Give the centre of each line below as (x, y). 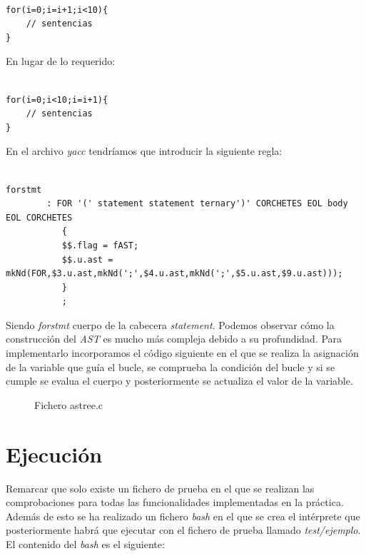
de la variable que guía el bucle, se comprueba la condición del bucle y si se (171, 367)
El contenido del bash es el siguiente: (85, 544)
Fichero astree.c (68, 404)
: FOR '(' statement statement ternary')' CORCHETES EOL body (197, 204)
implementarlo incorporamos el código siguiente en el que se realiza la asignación (182, 353)
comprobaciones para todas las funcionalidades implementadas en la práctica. (175, 502)
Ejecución (54, 454)
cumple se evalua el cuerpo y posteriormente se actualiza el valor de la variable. (179, 381)
